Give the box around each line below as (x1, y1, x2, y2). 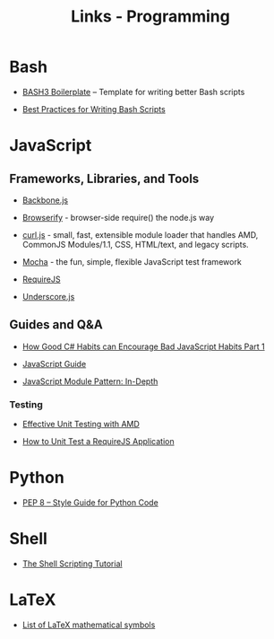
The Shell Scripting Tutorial (21, 558, 123, 569)
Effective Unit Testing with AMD (21, 419, 141, 430)
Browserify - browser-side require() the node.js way (21, 212, 215, 223)
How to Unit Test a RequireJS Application (21, 436, 175, 447)
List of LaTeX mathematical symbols (21, 619, 156, 630)
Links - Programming (71, 6, 230, 27)
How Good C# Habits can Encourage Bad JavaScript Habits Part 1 (21, 341, 266, 352)
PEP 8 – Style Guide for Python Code (21, 496, 158, 508)
